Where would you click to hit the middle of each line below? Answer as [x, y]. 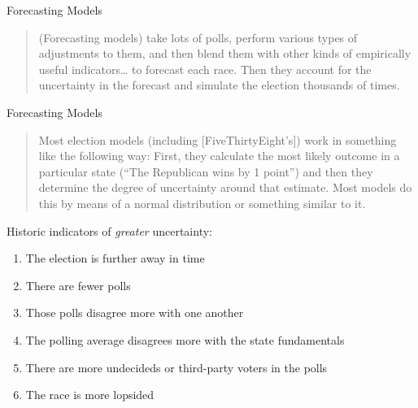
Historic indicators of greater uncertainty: [109, 230]
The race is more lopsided [90, 395]
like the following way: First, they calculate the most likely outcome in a [219, 156]
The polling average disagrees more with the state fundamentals [185, 339]
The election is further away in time [115, 258]
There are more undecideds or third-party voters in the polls [176, 367]
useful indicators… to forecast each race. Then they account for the [205, 69]
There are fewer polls [78, 285]
